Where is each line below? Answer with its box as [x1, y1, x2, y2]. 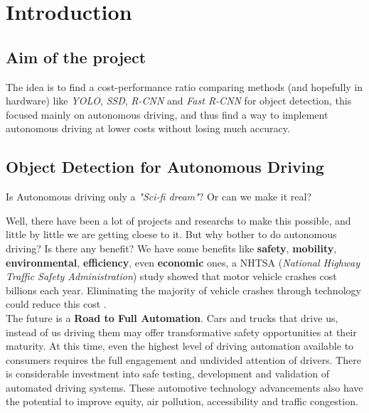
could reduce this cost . [6, 296, 107, 311]
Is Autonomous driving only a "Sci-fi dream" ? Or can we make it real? [6, 189, 311, 204]
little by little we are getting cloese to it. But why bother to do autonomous [6, 227, 337, 242]
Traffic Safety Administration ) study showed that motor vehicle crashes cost [6, 269, 337, 284]
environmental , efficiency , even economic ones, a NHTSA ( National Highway [6, 254, 360, 269]
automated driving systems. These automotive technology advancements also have [6, 380, 363, 395]
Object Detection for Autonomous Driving [6, 156, 324, 178]
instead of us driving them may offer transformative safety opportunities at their [6, 324, 357, 339]
